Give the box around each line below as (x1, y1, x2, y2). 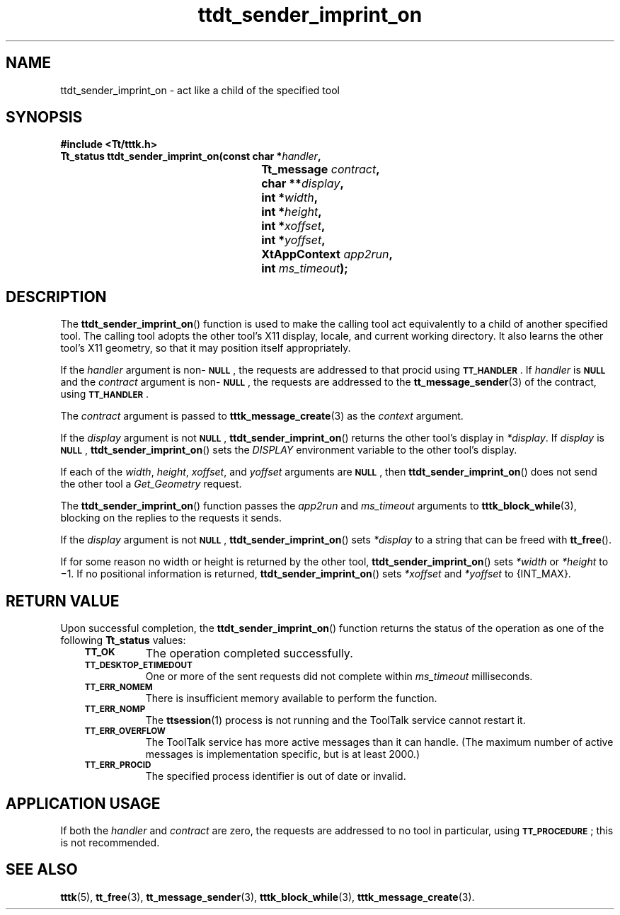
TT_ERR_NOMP (84, 704, 146, 715)
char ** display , (261, 176, 344, 191)
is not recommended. (60, 836, 160, 848)
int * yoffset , (261, 233, 326, 248)
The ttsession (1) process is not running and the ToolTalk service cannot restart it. (145, 714, 526, 727)
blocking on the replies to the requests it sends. (60, 512, 282, 524)
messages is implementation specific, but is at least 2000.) (145, 748, 420, 761)
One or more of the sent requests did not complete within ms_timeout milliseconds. (145, 670, 533, 683)
